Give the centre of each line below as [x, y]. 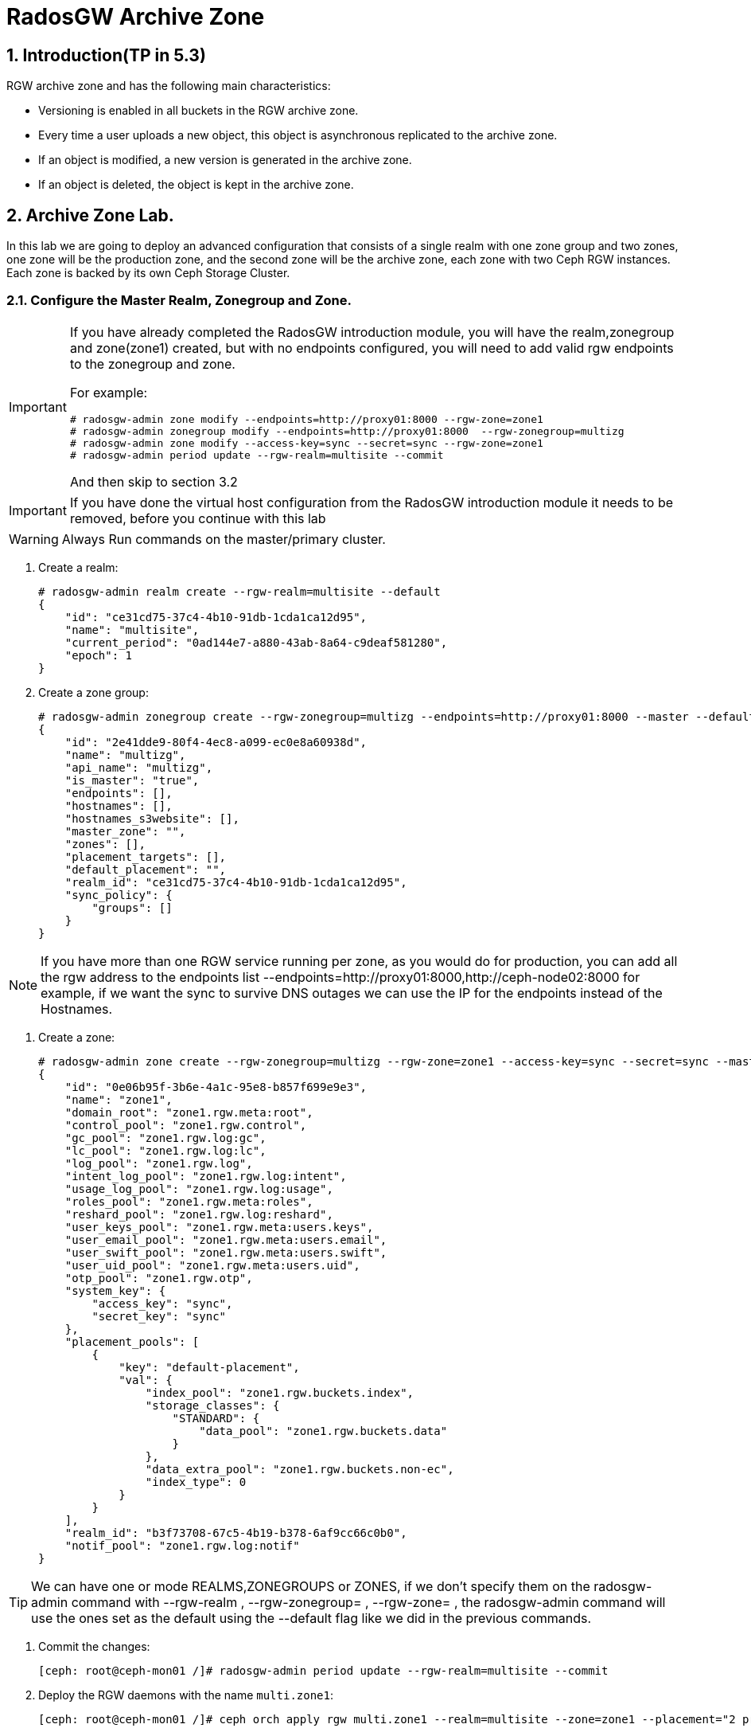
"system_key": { [115, 1290]
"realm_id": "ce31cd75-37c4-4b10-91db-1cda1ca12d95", [236, 882]
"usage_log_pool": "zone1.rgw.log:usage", [199, 1189]
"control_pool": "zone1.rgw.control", [186, 1125]
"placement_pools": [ [132, 1341]
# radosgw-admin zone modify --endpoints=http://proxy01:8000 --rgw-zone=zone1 [306, 419]
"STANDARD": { [216, 1418]
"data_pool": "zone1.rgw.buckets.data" [323, 1431]
